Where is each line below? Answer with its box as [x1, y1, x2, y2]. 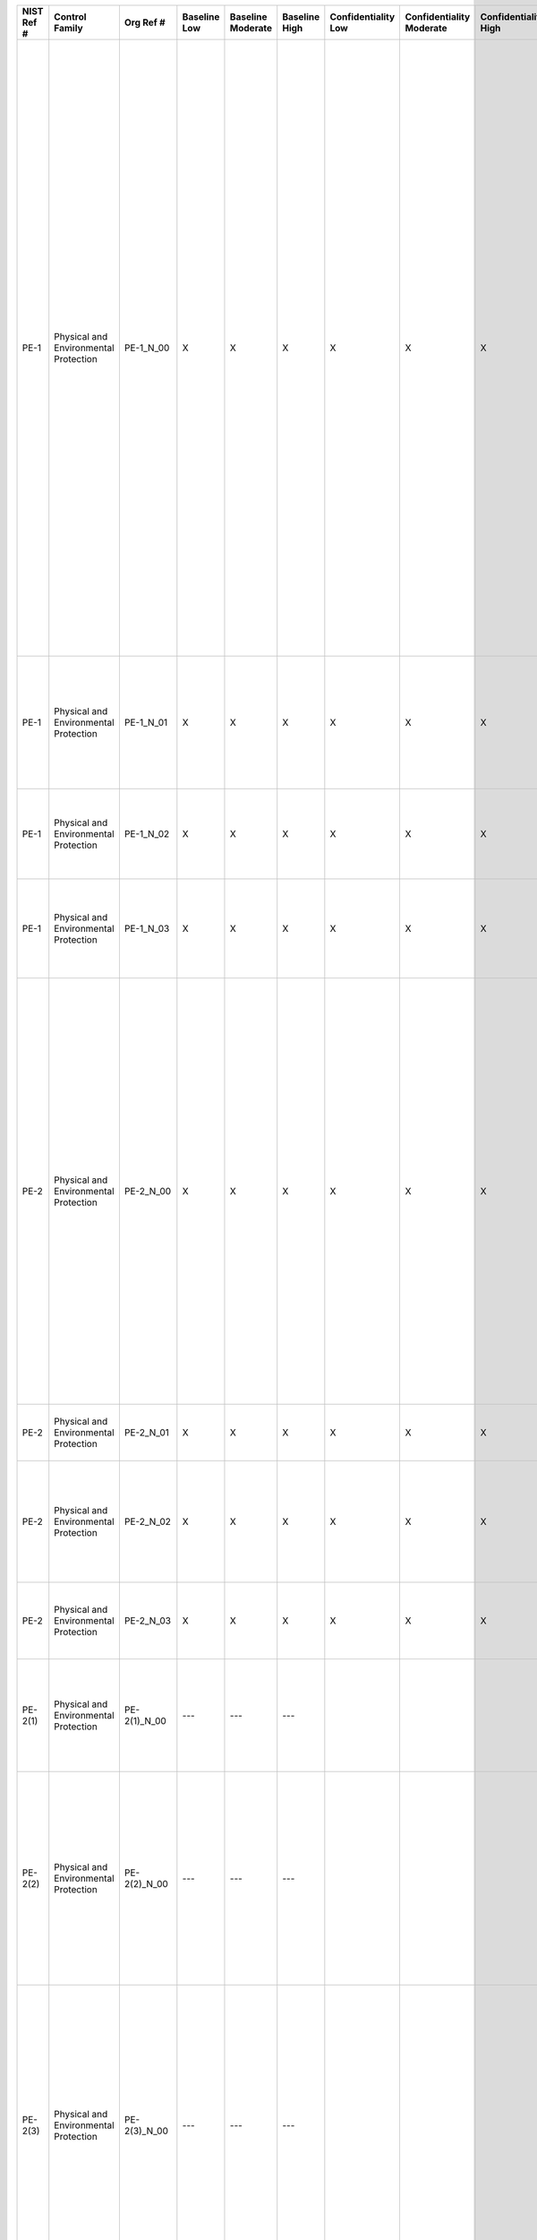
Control [54, 11, 87, 22]
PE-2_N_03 [124, 1615, 172, 1626]
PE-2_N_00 [124, 1185, 172, 1197]
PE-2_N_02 [124, 1515, 172, 1528]
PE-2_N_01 [124, 1426, 170, 1438]
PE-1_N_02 [124, 828, 170, 840]
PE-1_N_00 [124, 341, 170, 354]
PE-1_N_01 [124, 717, 168, 728]
